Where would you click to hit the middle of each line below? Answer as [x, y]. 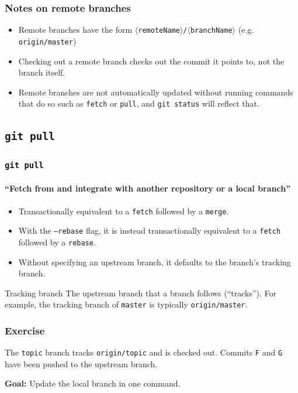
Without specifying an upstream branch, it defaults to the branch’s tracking [155, 262]
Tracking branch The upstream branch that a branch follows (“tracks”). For [141, 293]
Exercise [25, 330]
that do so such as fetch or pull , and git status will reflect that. [139, 103]
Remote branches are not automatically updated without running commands [156, 92]
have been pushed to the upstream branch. [81, 363]
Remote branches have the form [75, 30]
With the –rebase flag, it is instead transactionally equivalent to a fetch [150, 230]
